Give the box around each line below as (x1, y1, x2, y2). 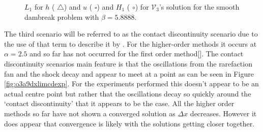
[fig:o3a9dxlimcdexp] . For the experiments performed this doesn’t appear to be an (4, 78, 259, 89)
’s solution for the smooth (159, 2, 240, 12)
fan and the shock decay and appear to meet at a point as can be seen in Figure (4, 68, 254, 79)
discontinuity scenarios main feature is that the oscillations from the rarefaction (4, 58, 252, 69)
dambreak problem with (24, 11, 99, 22)
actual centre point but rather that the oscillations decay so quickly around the (4, 88, 251, 98)
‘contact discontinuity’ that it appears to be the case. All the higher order (4, 98, 235, 109)
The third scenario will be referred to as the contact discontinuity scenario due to (4, 28, 258, 39)
